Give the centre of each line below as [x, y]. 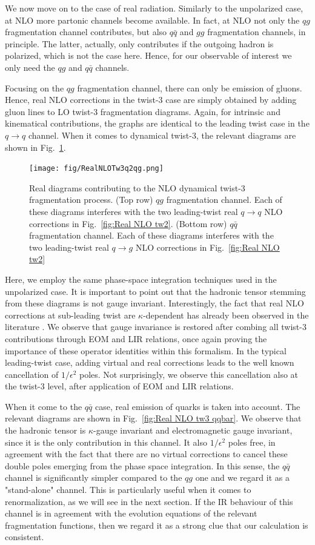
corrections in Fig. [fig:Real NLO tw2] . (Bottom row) [128, 223]
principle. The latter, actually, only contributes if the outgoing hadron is [139, 43]
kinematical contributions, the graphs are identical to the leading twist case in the [157, 123]
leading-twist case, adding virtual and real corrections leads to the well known [150, 362]
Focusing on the [35, 88]
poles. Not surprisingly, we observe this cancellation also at [189, 374]
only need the [30, 67]
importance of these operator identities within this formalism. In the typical [146, 350]
